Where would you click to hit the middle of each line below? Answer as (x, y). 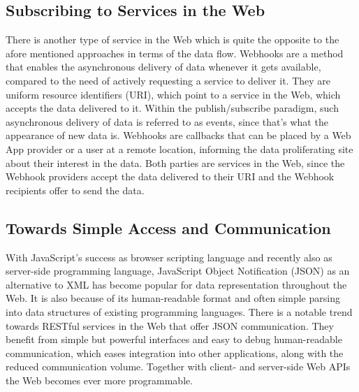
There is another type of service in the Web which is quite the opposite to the (173, 39)
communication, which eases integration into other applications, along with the (175, 353)
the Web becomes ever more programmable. (100, 380)
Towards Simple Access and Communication (168, 227)
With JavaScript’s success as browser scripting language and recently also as (169, 257)
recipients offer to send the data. (75, 190)
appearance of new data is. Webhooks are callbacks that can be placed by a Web (178, 135)
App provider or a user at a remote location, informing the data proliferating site (179, 148)
